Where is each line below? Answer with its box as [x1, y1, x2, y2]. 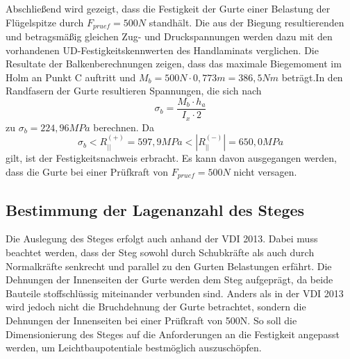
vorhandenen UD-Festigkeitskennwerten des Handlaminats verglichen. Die [6, 42, 319, 57]
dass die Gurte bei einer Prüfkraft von [6, 164, 168, 178]
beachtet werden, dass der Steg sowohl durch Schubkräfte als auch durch [6, 244, 315, 259]
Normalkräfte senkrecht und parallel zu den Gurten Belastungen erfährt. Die [6, 258, 332, 273]
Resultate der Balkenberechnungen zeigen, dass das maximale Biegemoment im [6, 56, 342, 71]
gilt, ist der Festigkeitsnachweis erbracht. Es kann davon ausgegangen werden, [6, 151, 337, 165]
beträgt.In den [281, 69, 343, 84]
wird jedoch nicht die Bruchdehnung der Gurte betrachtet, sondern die [6, 299, 306, 314]
